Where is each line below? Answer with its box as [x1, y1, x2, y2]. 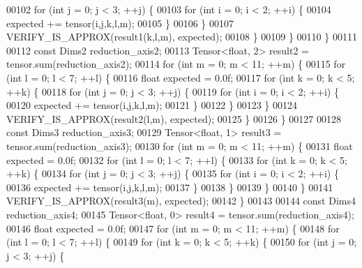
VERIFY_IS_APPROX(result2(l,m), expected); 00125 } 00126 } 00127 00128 [6, 111, 342, 126]
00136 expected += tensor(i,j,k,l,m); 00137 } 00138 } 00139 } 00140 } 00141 [6, 179, 333, 194]
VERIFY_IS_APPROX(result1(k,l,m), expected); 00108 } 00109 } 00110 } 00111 [6, 29, 357, 44]
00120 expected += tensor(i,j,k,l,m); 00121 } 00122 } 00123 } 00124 [6, 98, 297, 112]
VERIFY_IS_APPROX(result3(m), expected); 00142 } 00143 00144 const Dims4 [6, 193, 356, 208]
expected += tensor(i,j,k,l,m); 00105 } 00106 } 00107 [6, 15, 234, 30]
